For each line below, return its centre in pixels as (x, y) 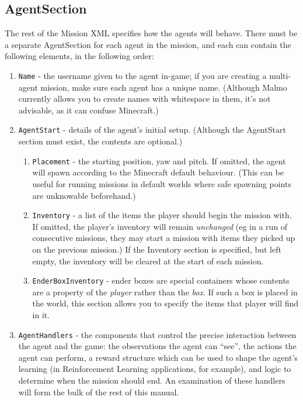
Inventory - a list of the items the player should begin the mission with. (162, 215)
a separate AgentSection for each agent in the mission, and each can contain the (148, 44)
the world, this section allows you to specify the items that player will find (166, 303)
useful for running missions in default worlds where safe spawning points (162, 183)
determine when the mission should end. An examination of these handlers (152, 380)
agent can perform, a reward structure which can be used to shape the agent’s (158, 357)
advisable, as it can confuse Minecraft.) (88, 110)
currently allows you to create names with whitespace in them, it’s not (144, 99)
